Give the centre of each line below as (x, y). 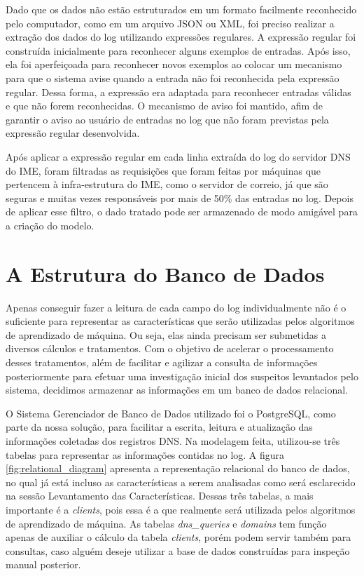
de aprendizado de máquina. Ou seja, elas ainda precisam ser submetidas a (166, 334)
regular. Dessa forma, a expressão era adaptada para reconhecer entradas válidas (178, 92)
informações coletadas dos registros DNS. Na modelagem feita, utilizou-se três (173, 440)
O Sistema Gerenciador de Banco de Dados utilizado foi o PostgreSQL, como (171, 413)
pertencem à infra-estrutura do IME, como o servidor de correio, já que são (167, 184)
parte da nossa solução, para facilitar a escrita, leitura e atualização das (159, 427)
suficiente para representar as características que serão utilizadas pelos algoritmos (180, 321)
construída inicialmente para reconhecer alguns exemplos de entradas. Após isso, (178, 50)
